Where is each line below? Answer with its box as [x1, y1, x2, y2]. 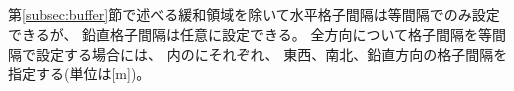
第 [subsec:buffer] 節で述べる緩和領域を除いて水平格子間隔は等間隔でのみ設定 [8, 4, 500, 25]
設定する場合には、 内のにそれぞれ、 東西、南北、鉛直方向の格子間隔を [35, 43, 508, 64]
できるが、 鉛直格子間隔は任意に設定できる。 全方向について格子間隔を [8, 23, 479, 44]
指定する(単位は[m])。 [8, 63, 151, 84]
